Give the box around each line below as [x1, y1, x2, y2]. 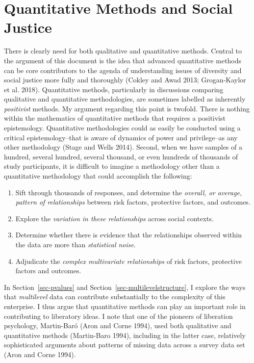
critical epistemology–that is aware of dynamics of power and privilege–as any [4, 132, 238, 142]
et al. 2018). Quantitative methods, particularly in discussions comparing [4, 84, 224, 94]
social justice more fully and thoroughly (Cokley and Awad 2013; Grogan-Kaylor [4, 75, 246, 85]
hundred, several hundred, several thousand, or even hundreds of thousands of [4, 151, 238, 161]
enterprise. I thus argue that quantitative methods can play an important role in [4, 301, 246, 311]
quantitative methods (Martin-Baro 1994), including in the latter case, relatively [4, 330, 246, 340]
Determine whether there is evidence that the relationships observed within [15, 230, 242, 240]
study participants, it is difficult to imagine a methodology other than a [4, 161, 220, 171]
